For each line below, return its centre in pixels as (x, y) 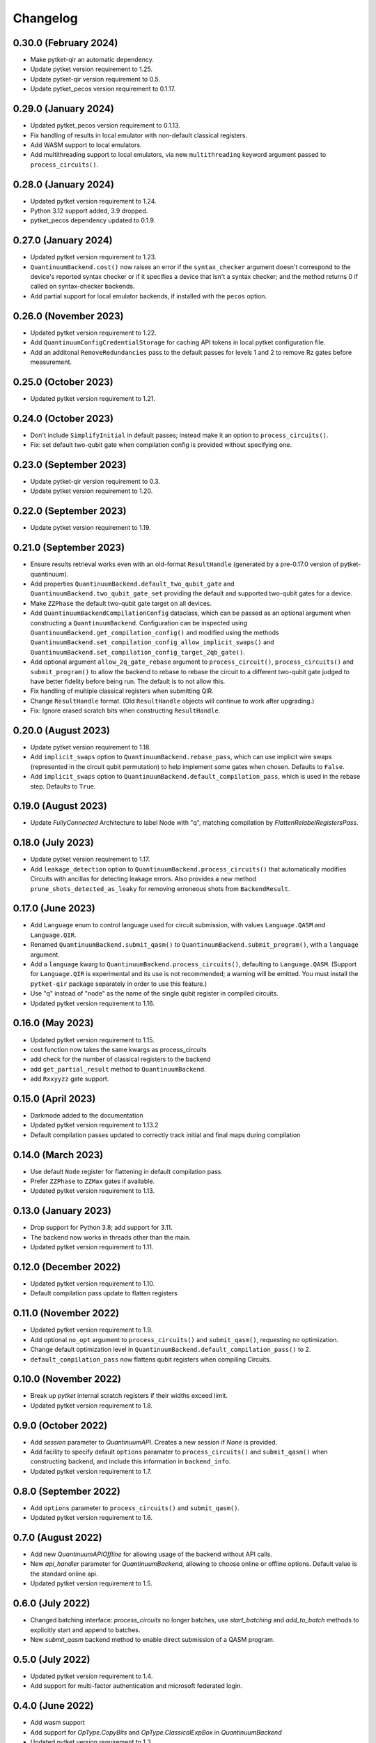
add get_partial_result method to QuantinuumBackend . (118, 1069)
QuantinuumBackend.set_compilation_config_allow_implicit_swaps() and (152, 642)
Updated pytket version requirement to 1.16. (93, 1003)
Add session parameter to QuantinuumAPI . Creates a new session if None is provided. (154, 1442)
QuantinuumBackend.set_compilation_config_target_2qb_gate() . (138, 652)
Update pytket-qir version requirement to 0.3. (95, 482)
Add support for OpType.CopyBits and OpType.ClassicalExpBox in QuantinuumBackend (156, 1732)
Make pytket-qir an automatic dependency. (92, 60)
